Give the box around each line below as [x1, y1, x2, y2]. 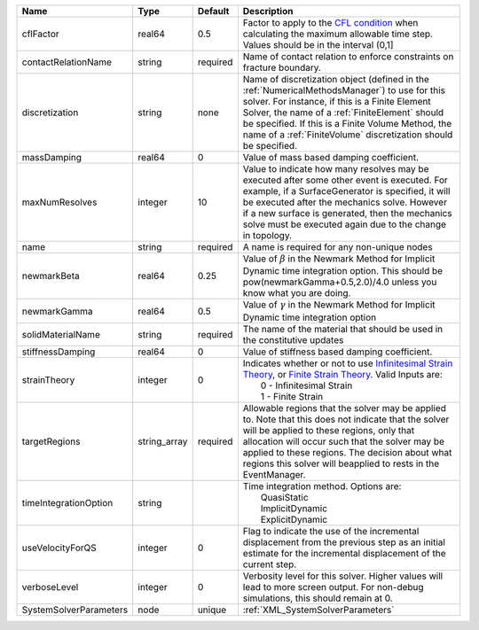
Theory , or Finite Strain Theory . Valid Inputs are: [242, 368, 443, 380]
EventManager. [242, 468, 306, 480]
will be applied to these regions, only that [242, 424, 415, 436]
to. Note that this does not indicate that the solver [242, 413, 450, 425]
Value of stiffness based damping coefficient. [242, 346, 433, 358]
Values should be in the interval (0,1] [242, 39, 394, 51]
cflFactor [21, 27, 59, 40]
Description [242, 5, 294, 17]
